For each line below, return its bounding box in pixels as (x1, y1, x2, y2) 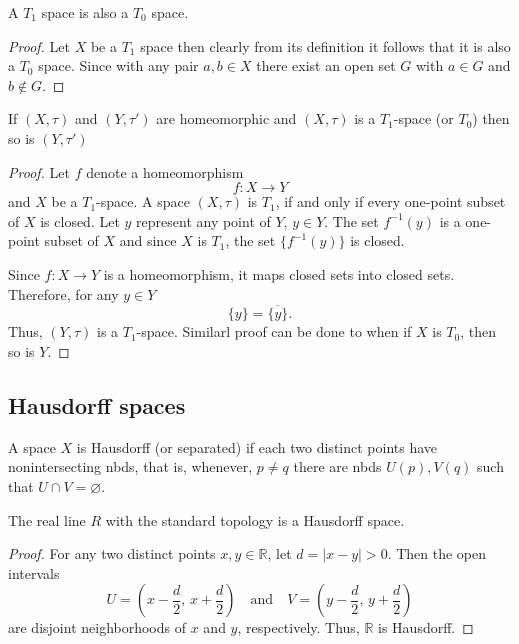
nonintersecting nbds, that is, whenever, (8, 456, 253, 477)
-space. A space (96, 191, 190, 212)
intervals (8, 562, 60, 583)
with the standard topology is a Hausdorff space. (105, 509, 405, 530)
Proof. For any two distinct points (8, 543, 216, 564)
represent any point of (136, 210, 271, 231)
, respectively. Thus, (237, 617, 360, 638)
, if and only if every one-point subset (275, 191, 506, 212)
